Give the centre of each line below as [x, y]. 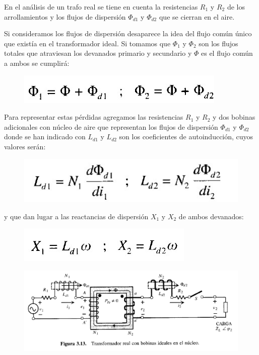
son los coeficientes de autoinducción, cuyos [186, 137]
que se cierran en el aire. [197, 16]
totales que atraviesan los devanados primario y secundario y [98, 53]
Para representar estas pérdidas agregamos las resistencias [94, 117]
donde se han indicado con [45, 137]
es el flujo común [227, 53]
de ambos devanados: [211, 216]
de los [236, 7]
